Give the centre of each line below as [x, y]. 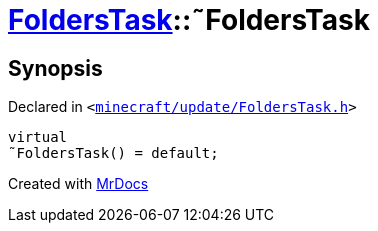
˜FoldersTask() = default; [113, 153]
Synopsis [55, 68]
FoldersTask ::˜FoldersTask [189, 20]
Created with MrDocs [78, 184]
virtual [38, 137]
